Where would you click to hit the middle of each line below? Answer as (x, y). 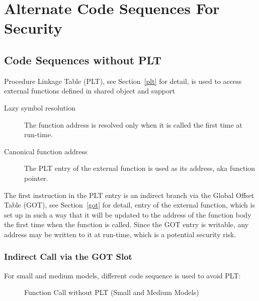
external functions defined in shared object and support (90, 91)
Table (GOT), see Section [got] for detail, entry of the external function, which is (129, 205)
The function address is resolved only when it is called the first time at (133, 124)
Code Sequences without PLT (83, 60)
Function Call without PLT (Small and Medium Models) (112, 292)
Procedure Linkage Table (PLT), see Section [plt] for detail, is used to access (123, 81)
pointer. (36, 178)
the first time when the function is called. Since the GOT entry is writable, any (126, 224)
